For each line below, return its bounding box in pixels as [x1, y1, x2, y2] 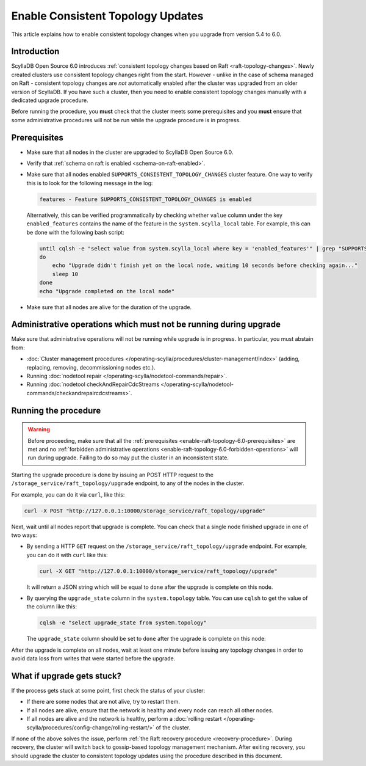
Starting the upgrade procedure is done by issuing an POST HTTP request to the [11, 471, 213, 478]
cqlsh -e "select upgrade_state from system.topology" [39, 619, 207, 626]
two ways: [11, 531, 37, 539]
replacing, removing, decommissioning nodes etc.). [26, 363, 156, 371]
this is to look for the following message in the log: [26, 179, 153, 186]
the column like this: [26, 603, 77, 610]
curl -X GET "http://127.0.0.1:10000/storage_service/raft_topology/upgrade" [39, 567, 278, 574]
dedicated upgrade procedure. [11, 97, 88, 104]
